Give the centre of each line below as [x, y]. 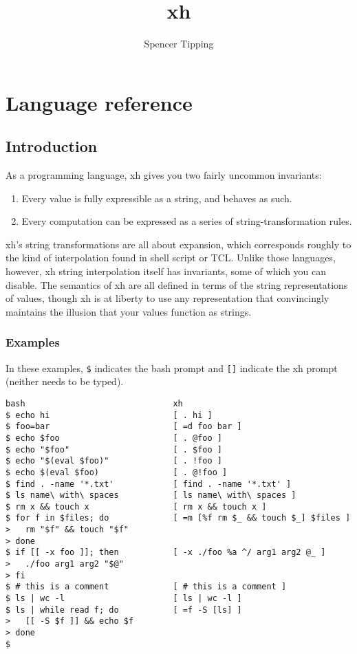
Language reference [99, 102]
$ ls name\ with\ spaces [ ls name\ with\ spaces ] [151, 495]
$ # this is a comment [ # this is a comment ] [146, 587]
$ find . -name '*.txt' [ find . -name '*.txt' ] [149, 484]
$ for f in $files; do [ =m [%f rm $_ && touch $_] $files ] [178, 518]
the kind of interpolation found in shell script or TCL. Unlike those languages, [171, 258]
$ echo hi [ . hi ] [109, 415]
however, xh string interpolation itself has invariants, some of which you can [166, 271]
